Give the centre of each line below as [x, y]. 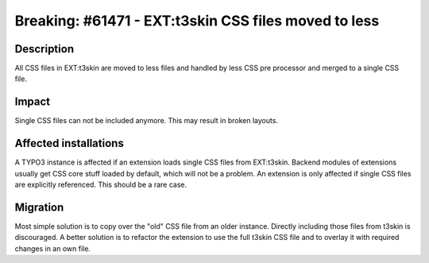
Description [44, 49]
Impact [33, 102]
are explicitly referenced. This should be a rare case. [100, 185]
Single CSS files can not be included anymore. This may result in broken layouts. [146, 121]
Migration [39, 207]
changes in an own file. [53, 248]
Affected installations [70, 143]
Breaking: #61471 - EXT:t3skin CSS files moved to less [197, 21]
